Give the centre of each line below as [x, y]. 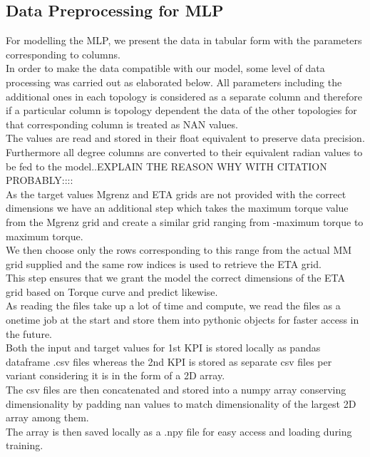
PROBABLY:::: [40, 180]
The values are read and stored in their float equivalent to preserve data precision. [185, 138]
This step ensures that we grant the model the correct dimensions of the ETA [175, 278]
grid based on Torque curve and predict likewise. [112, 291]
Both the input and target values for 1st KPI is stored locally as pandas [163, 348]
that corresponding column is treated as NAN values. [122, 124]
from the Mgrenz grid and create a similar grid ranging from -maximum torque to [185, 221]
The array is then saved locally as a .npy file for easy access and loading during [179, 431]
